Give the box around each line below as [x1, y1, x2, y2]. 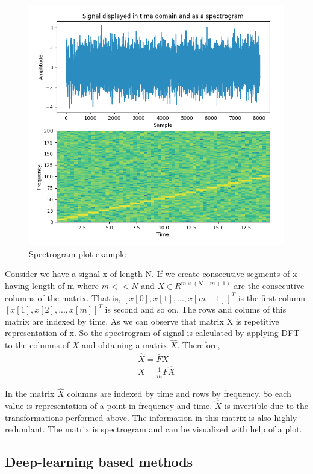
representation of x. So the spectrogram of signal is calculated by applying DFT [5, 326, 300, 339]
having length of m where [5, 279, 99, 292]
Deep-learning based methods [5, 452, 193, 471]
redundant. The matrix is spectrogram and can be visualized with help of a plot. [5, 423, 302, 435]
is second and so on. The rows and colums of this [105, 303, 287, 316]
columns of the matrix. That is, [5, 291, 121, 304]
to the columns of [5, 338, 70, 351]
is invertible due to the [224, 399, 308, 412]
